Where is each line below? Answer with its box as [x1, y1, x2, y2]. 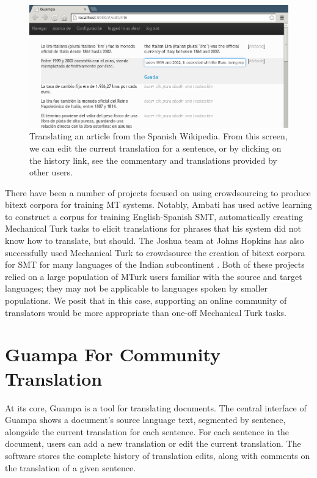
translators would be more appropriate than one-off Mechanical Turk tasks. [5, 306, 287, 318]
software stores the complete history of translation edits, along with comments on [5, 449, 310, 461]
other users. [29, 166, 73, 178]
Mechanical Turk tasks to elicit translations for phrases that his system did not [5, 222, 302, 235]
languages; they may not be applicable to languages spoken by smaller [5, 282, 268, 295]
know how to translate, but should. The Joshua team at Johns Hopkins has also [5, 234, 304, 247]
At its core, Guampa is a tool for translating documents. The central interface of [5, 401, 307, 414]
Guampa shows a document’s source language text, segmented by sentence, [5, 413, 286, 426]
